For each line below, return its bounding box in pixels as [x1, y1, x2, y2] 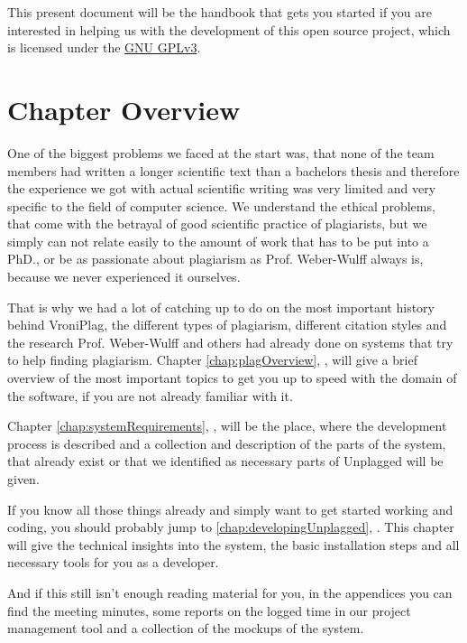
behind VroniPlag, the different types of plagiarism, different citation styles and [7, 315, 447, 334]
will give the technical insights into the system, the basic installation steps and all [7, 535, 460, 554]
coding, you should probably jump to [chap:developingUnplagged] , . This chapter [7, 517, 454, 536]
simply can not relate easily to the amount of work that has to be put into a [7, 231, 429, 250]
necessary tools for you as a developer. [7, 553, 219, 572]
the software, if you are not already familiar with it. [7, 386, 293, 405]
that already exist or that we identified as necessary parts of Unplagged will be [7, 452, 444, 471]
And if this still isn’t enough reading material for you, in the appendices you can [7, 582, 453, 601]
